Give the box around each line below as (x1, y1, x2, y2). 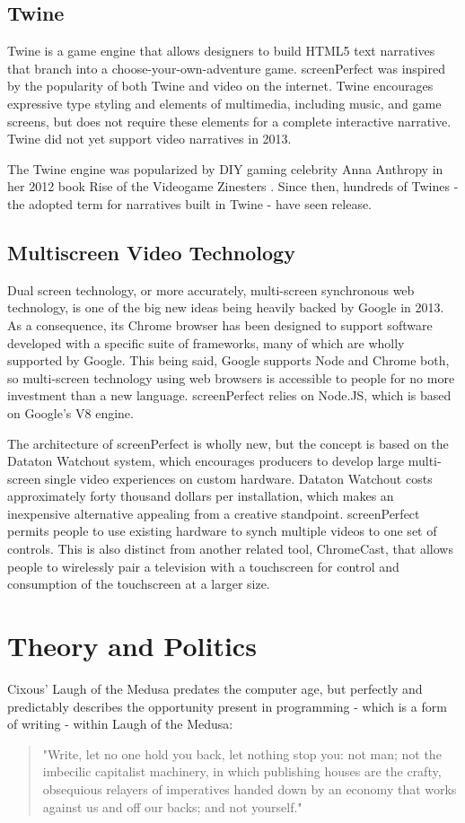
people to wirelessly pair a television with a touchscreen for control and (7, 556, 399, 575)
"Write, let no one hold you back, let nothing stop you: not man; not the (42, 744, 442, 763)
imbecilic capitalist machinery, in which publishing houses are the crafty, (42, 762, 442, 781)
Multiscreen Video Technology (7, 238, 295, 266)
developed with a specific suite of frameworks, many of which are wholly (7, 333, 405, 352)
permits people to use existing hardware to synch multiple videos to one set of (7, 521, 437, 540)
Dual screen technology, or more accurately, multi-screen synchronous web (7, 280, 415, 299)
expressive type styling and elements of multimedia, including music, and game (7, 93, 442, 112)
